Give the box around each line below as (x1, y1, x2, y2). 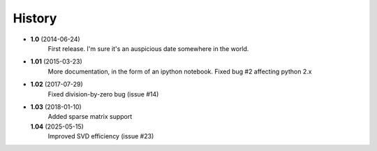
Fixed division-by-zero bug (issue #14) (47, 89, 159, 98)
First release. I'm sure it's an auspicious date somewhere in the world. (47, 44, 249, 52)
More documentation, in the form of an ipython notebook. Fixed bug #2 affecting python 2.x (47, 67, 312, 75)
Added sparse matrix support (47, 113, 133, 121)
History (13, 10, 57, 26)
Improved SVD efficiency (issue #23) (47, 132, 154, 141)
